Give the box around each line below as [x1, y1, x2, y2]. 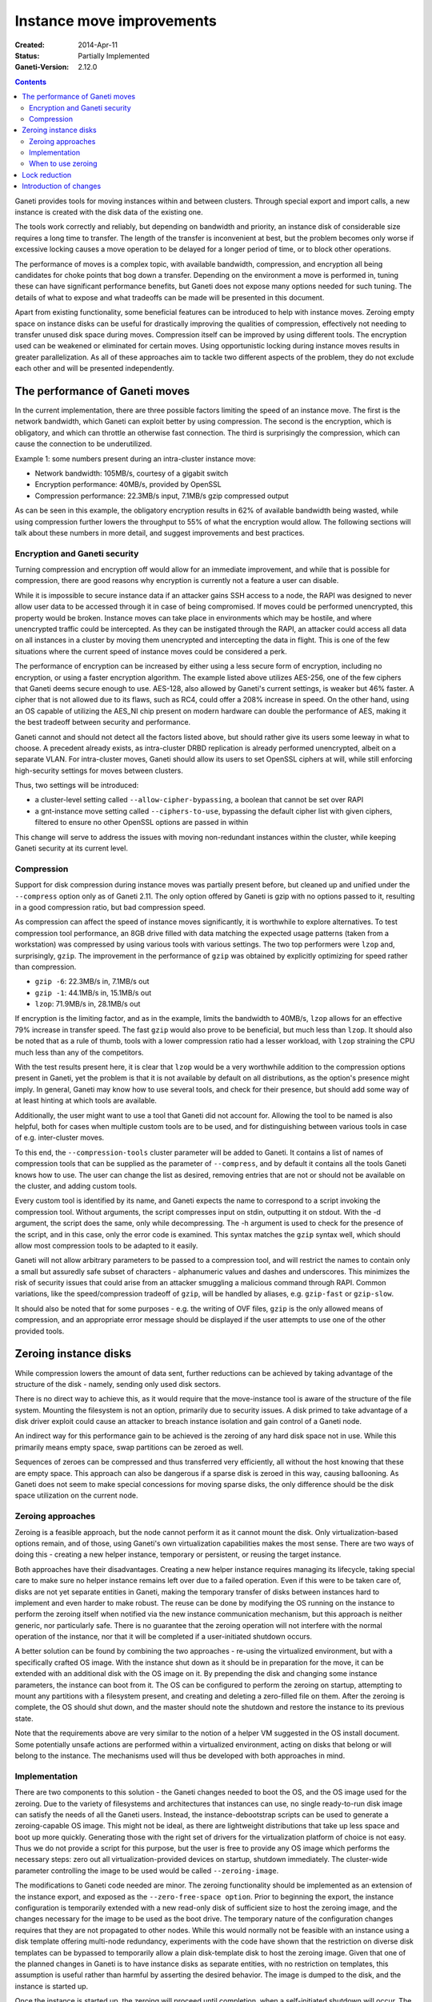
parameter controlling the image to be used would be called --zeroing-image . [14, 1866, 279, 1875]
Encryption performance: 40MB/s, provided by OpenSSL [34, 480, 222, 489]
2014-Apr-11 [78, 40, 118, 50]
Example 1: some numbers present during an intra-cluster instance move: [14, 453, 256, 464]
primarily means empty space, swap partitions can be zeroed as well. [14, 1442, 244, 1452]
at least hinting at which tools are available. [14, 1095, 158, 1105]
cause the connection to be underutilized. [14, 439, 152, 448]
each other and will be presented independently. [14, 364, 175, 373]
